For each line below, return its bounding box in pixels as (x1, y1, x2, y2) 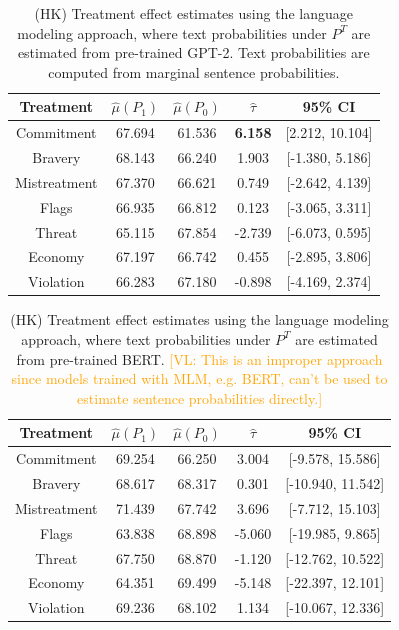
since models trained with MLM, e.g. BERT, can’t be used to (11, 368, 388, 389)
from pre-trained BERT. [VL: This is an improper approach (16, 348, 383, 369)
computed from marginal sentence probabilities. (48, 61, 340, 82)
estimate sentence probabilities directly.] (77, 387, 323, 408)
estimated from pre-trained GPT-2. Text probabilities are (17, 42, 370, 63)
